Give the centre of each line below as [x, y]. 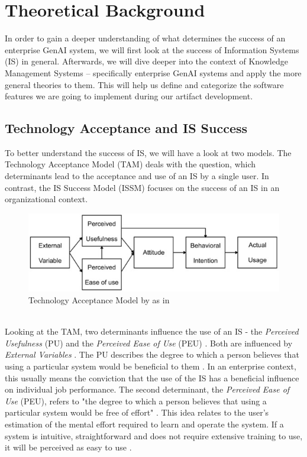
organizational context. [46, 199]
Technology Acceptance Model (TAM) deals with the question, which [130, 164]
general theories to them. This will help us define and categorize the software [144, 84]
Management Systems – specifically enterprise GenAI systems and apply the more [153, 72]
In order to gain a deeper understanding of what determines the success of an [145, 38]
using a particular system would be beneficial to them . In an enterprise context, [151, 366]
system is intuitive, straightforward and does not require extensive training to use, [154, 435]
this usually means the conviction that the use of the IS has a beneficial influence [152, 377]
